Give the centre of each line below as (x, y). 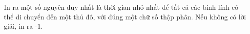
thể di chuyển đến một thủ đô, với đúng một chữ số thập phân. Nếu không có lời (125, 16)
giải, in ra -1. (23, 26)
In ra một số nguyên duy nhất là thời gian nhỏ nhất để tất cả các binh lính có (121, 7)
